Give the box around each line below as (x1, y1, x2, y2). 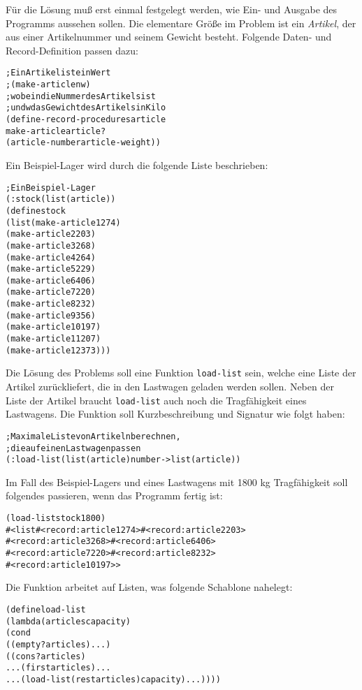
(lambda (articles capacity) (6, 616, 131, 626)
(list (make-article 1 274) (6, 217, 121, 228)
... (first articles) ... (6, 663, 111, 673)
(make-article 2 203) (6, 229, 96, 240)
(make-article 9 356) (6, 310, 96, 321)
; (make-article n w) (6, 80, 91, 90)
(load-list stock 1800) (6, 513, 106, 524)
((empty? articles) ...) (6, 639, 111, 649)
